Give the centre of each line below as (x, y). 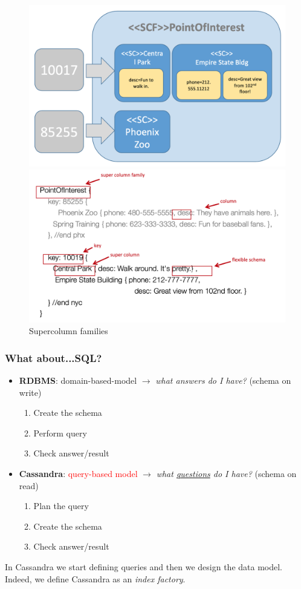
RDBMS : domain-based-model (78, 380)
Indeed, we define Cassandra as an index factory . (95, 578)
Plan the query (61, 506)
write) (30, 392)
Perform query (60, 433)
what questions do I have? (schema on (226, 474)
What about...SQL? (53, 357)
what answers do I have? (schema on (223, 380)
